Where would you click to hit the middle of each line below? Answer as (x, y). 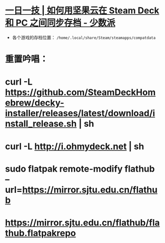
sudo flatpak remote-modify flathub (80, 169)
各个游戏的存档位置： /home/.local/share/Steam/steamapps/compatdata (84, 37)
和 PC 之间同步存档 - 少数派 (60, 23)
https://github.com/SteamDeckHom (80, 92)
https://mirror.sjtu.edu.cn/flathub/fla (82, 223)
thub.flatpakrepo (41, 233)
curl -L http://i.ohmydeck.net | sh (75, 146)
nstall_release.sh (41, 124)
